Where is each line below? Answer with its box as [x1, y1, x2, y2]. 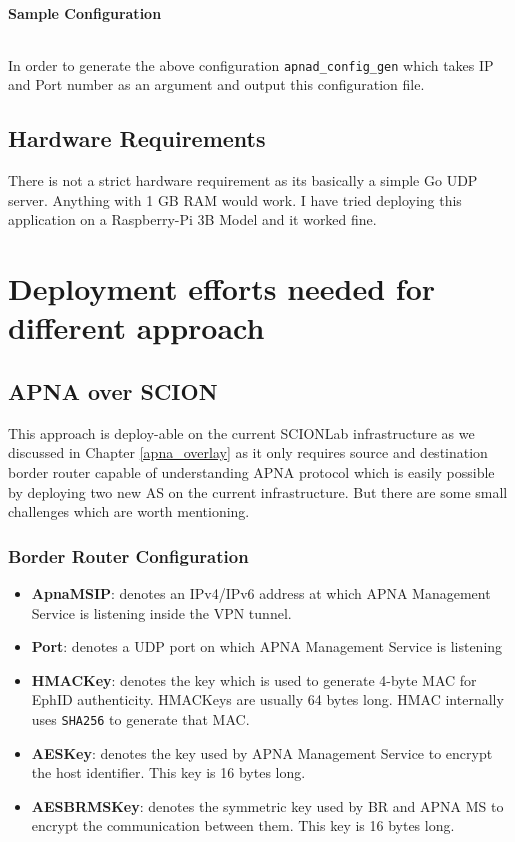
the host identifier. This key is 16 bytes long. [31, 762, 306, 783]
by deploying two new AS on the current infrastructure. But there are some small [8, 481, 508, 502]
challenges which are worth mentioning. [8, 501, 250, 522]
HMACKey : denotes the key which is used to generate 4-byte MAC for [31, 669, 477, 690]
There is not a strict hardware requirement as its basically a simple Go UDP [8, 170, 478, 191]
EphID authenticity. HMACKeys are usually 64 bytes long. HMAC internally [31, 689, 504, 710]
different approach [8, 307, 265, 348]
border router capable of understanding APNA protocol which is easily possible [8, 461, 495, 482]
